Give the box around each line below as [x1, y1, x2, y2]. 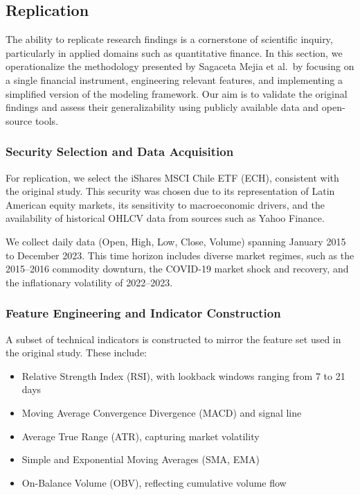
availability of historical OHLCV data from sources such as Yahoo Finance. [6, 211, 325, 225]
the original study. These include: [6, 345, 147, 360]
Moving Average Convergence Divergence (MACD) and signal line [21, 405, 302, 419]
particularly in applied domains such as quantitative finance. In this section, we [6, 45, 343, 60]
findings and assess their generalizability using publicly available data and [6, 100, 319, 114]
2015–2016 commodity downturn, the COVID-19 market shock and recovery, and [6, 261, 349, 276]
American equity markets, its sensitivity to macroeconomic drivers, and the [6, 197, 325, 211]
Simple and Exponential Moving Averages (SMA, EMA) [21, 452, 260, 467]
